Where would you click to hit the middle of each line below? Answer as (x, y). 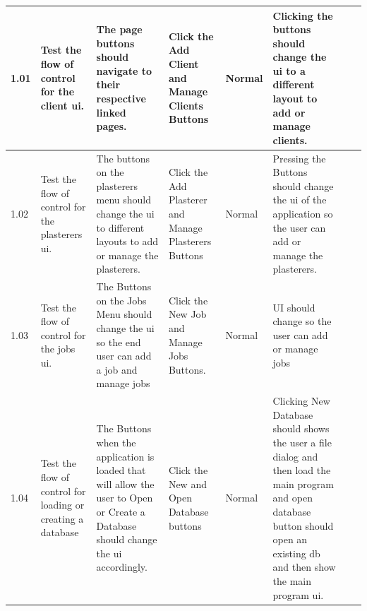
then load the (302, 470)
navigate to (124, 70)
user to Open (125, 498)
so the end (119, 342)
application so (303, 214)
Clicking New (301, 401)
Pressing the (299, 158)
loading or (62, 505)
